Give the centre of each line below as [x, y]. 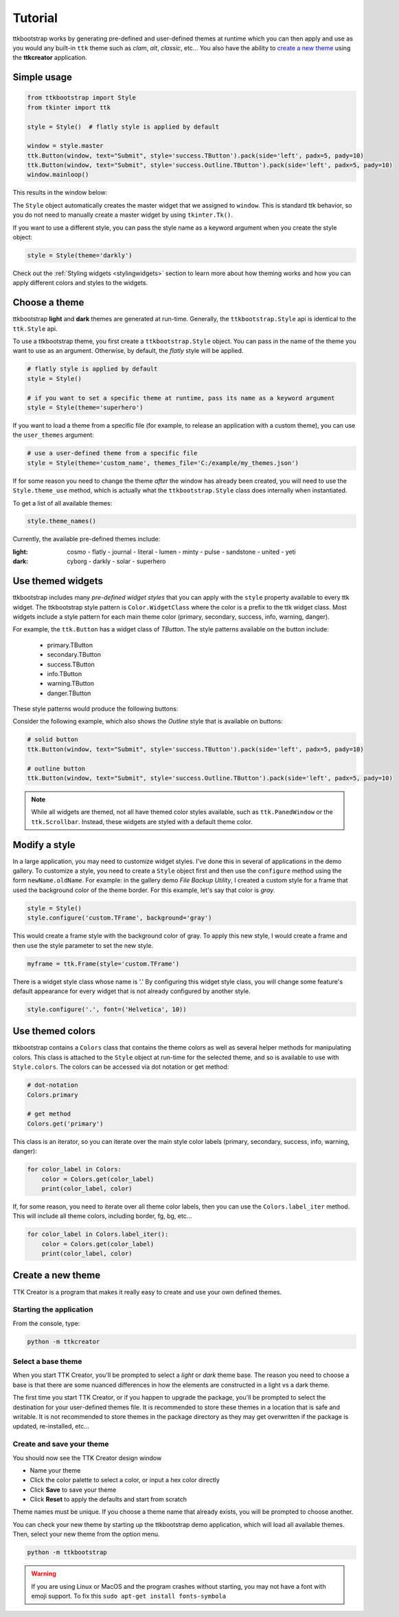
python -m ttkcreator [64, 1342]
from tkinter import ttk [69, 107]
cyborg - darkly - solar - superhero [116, 561]
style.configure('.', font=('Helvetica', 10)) [107, 1009]
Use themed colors [54, 1031]
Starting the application [53, 1310]
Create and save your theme [61, 1444]
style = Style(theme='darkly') [80, 255]
